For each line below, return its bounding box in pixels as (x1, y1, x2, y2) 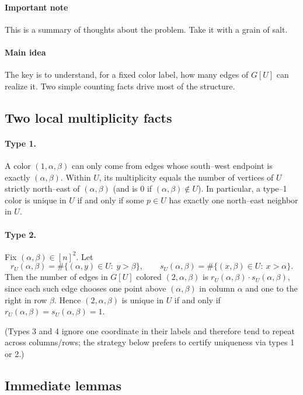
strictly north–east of (5, 182, 80, 195)
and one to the (245, 282, 298, 294)
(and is (113, 182, 138, 195)
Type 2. (5, 228, 36, 240)
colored (136, 271, 162, 283)
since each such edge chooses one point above (5, 282, 166, 294)
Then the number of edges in (5, 271, 108, 283)
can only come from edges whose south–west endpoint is (71, 159, 273, 171)
